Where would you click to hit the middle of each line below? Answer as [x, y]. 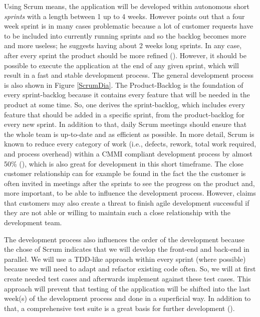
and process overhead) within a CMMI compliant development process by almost [128, 153]
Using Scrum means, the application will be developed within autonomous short [127, 6]
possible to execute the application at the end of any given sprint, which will [121, 65]
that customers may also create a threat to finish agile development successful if [127, 202]
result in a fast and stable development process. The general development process [129, 75]
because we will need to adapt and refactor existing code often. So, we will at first [130, 269]
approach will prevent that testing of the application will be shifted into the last [127, 288]
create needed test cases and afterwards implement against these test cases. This [127, 279]
